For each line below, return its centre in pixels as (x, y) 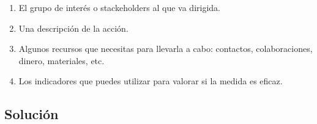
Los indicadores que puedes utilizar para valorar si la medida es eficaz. (151, 81)
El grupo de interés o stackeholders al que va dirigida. (119, 7)
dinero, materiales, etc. (62, 60)
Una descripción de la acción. (73, 28)
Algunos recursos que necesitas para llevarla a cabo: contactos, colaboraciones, (166, 49)
